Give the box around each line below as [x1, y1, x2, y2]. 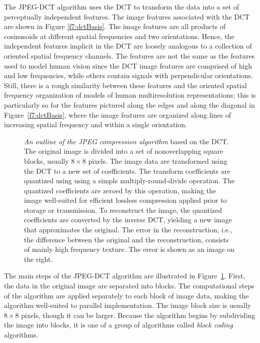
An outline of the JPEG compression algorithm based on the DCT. [24, 136, 229, 146]
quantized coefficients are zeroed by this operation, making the [24, 185, 216, 195]
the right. [24, 253, 53, 264]
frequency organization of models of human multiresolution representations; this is [4, 90, 256, 100]
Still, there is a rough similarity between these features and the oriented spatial [4, 80, 247, 90]
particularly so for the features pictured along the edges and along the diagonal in [4, 99, 255, 110]
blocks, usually [24, 155, 69, 166]
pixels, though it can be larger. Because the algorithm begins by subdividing [21, 309, 255, 320]
